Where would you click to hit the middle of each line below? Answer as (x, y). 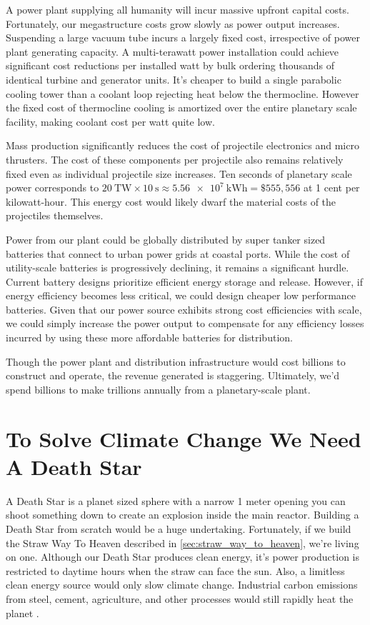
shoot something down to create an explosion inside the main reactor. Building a (182, 515)
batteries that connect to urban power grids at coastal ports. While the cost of (178, 253)
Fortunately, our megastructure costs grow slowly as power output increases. (173, 23)
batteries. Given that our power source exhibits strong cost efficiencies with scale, (184, 309)
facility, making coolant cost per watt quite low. (110, 121)
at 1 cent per (332, 187)
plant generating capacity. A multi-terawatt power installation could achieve (172, 51)
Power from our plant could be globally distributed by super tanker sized (166, 239)
